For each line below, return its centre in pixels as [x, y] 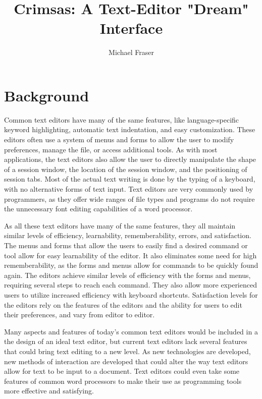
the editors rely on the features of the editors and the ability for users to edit [123, 304]
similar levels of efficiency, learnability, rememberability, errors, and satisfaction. [128, 235]
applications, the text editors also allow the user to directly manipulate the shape [130, 159]
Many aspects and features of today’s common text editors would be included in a [131, 331]
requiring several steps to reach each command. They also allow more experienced [130, 285]
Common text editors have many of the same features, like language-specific [122, 119]
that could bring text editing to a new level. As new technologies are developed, [127, 351]
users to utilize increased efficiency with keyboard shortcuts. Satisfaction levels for [131, 294]
